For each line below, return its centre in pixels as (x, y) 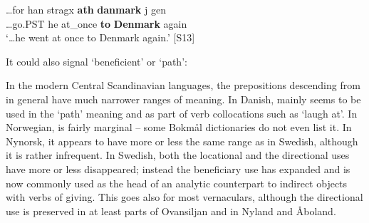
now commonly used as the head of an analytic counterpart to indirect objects (177, 183)
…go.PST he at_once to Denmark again (97, 23)
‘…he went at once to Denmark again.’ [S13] (100, 37)
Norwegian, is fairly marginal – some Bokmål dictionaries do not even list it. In (179, 127)
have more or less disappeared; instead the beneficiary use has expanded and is (178, 168)
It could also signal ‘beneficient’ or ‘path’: (97, 61)
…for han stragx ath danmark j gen (86, 9)
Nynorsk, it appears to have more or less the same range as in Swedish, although (182, 141)
